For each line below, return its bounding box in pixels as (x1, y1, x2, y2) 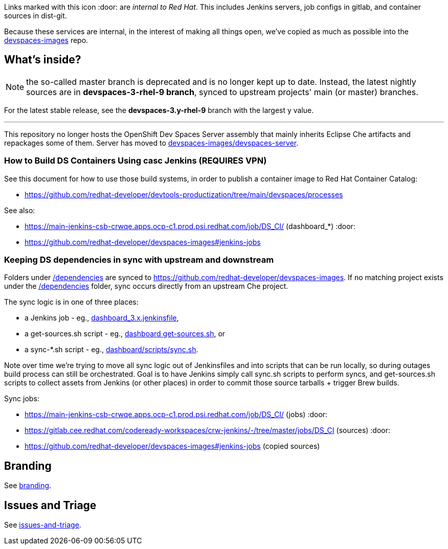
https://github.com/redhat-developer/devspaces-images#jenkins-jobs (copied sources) (25, 442, 320, 451)
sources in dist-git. (4, 11, 67, 20)
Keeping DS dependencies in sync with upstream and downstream (4, 254, 274, 265)
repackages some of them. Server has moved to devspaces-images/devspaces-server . (4, 138, 299, 147)
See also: (4, 205, 35, 215)
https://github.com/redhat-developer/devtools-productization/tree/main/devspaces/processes (25, 190, 343, 199)
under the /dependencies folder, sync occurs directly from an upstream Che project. (4, 282, 288, 291)
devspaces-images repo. (4, 36, 88, 44)
